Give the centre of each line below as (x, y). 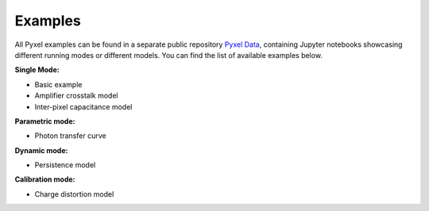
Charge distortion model (74, 194)
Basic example (58, 84)
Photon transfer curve (70, 136)
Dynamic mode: (41, 150)
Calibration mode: (45, 179)
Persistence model (65, 165)
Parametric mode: (45, 121)
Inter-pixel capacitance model (83, 106)
